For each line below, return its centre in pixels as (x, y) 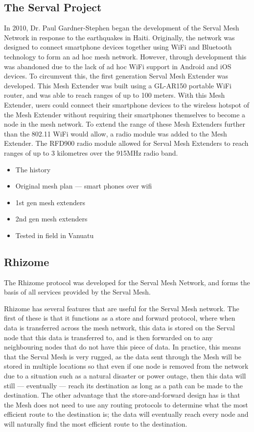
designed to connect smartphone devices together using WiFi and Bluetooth (118, 47)
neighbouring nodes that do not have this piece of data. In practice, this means (123, 347)
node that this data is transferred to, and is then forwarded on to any (108, 337)
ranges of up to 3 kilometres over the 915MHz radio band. (91, 152)
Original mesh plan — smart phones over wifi (84, 186)
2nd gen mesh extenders (51, 219)
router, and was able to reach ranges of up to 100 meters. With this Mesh (115, 95)
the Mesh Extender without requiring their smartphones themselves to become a (125, 114)
